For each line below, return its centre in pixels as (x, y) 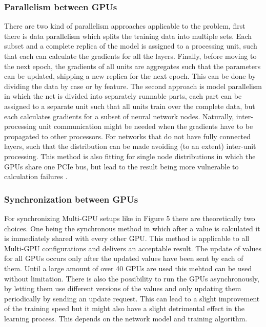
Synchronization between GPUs (71, 199)
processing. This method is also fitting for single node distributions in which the (130, 156)
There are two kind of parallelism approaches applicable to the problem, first (125, 26)
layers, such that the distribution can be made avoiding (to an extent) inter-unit (130, 146)
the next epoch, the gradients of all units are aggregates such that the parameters (132, 66)
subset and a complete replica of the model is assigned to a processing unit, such (131, 46)
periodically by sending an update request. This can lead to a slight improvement (132, 298)
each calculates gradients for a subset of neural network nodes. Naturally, (119, 116)
